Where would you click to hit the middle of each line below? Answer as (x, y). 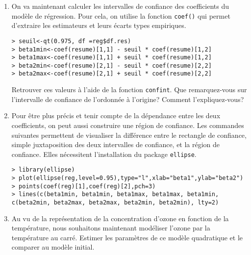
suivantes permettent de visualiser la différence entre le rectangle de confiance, (129, 135)
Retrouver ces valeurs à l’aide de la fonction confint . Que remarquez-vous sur (129, 89)
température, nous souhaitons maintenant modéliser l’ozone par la (111, 228)
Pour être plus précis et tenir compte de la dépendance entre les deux (116, 115)
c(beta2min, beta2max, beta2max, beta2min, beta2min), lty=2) (115, 203)
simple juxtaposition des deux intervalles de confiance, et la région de (116, 144)
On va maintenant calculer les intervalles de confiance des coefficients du (120, 6)
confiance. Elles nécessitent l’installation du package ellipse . (104, 154)
